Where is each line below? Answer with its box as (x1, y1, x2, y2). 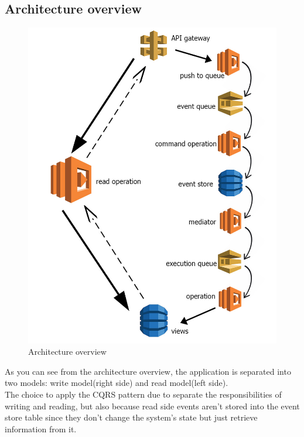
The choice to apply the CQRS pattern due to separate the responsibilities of (5, 388, 282, 400)
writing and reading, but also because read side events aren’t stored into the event (5, 399, 300, 412)
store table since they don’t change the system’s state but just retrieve (5, 411, 258, 423)
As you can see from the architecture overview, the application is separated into (5, 365, 291, 377)
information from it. (5, 422, 77, 435)
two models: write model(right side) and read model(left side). (5, 377, 228, 389)
